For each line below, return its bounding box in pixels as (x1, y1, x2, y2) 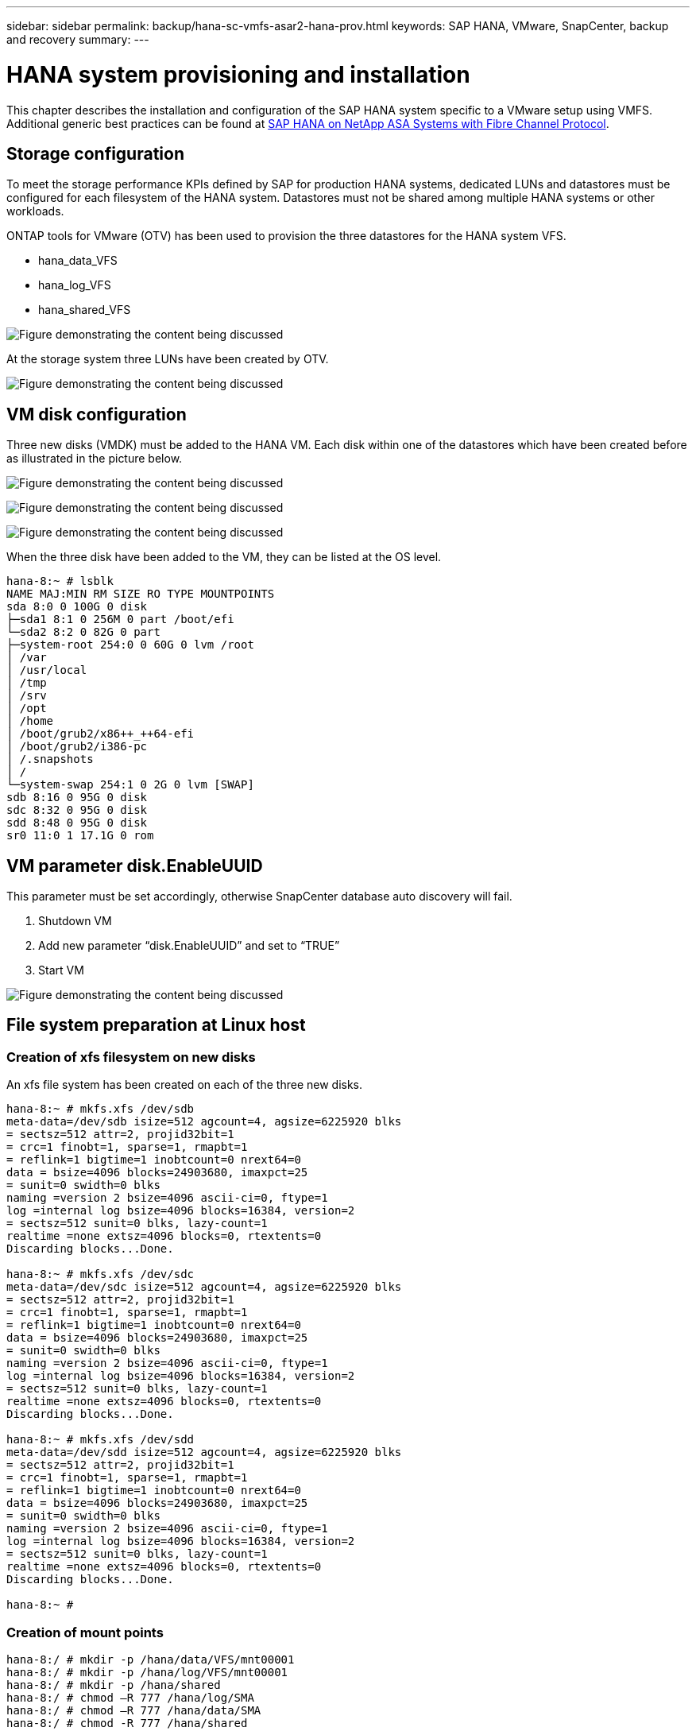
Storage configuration (6, 143, 184, 164)
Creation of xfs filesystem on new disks (6, 1048, 256, 1065)
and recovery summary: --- (6, 33, 149, 46)
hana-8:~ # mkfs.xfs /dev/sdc (6, 1268, 195, 1281)
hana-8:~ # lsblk (6, 575, 114, 588)
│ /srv (6, 689, 47, 703)
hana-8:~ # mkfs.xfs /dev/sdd (6, 1433, 195, 1446)
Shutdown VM (38, 914, 112, 928)
